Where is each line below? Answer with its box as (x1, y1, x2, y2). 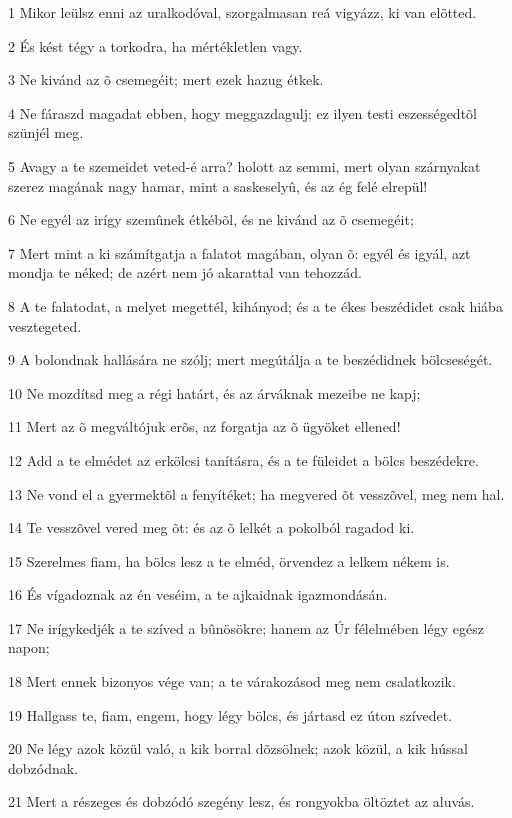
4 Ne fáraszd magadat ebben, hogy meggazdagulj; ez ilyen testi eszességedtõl (8, 102, 477, 123)
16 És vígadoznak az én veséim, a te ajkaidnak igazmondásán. (8, 584, 388, 605)
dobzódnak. (8, 757, 79, 778)
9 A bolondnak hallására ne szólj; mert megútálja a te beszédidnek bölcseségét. (8, 349, 493, 370)
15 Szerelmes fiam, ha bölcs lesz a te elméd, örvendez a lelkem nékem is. (8, 550, 450, 571)
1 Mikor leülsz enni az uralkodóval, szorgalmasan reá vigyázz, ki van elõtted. (8, 2, 477, 22)
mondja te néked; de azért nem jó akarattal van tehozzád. (8, 262, 362, 283)
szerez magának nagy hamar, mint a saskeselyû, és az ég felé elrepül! (8, 175, 428, 196)
